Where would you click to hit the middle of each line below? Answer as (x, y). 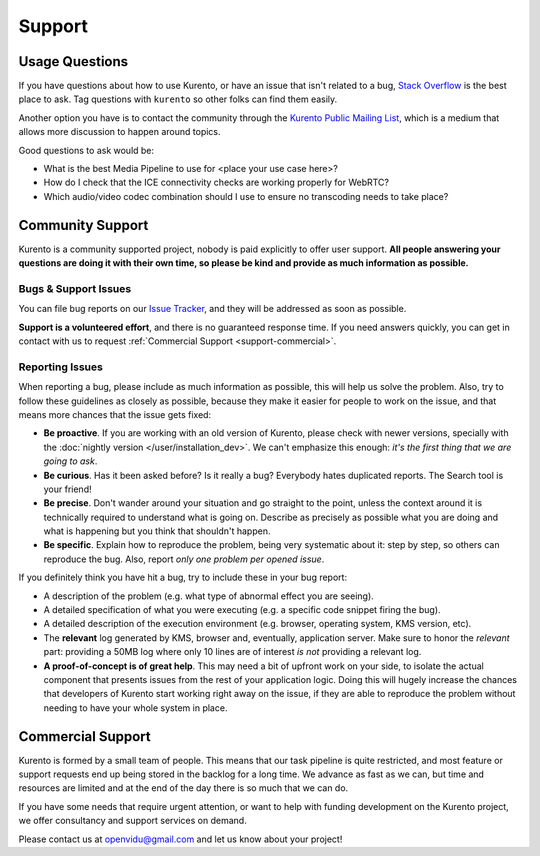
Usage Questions (73, 61)
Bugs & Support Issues (75, 288)
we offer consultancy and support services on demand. (132, 821)
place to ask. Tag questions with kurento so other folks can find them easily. (178, 99)
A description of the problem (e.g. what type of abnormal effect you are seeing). (208, 596)
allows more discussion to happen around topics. (119, 132)
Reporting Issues (61, 367)
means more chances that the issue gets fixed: (115, 414)
